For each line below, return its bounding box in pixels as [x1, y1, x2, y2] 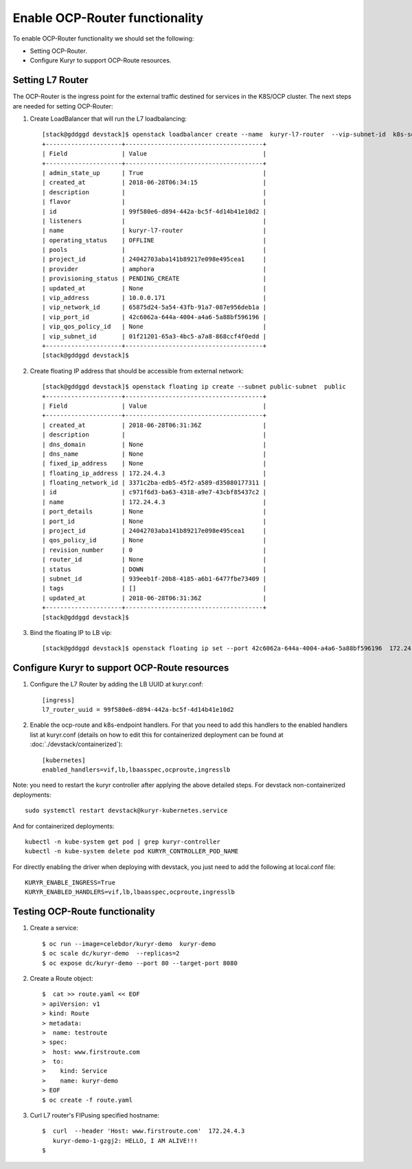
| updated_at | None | [42, 284, 267, 292]
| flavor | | [42, 198, 267, 206]
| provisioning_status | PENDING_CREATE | [42, 275, 267, 283]
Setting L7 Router [12, 74, 89, 86]
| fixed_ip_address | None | [42, 460, 267, 467]
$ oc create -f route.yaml [42, 1096, 133, 1104]
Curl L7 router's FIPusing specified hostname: [30, 1111, 160, 1120]
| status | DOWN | [42, 565, 267, 573]
